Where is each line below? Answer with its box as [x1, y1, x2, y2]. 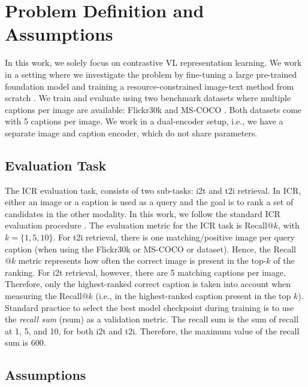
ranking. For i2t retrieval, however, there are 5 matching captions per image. [5, 266, 286, 278]
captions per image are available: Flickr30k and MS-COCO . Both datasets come [5, 103, 302, 115]
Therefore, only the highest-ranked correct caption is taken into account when [5, 278, 291, 290]
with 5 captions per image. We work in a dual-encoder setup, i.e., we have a [5, 115, 283, 127]
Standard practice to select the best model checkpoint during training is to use [5, 301, 294, 313]
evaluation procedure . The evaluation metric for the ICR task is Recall [5, 219, 267, 231]
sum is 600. [5, 336, 46, 349]
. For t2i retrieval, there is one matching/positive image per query [53, 231, 295, 243]
